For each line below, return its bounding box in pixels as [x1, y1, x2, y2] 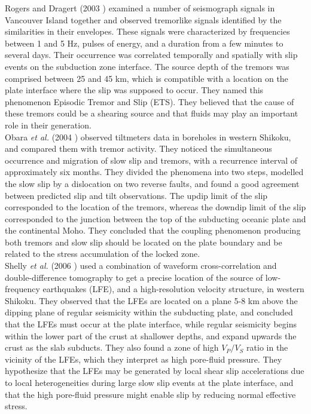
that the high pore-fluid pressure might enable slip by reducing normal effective [5, 388, 296, 400]
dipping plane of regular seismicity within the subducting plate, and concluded [5, 306, 293, 318]
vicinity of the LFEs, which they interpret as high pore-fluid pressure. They [5, 352, 282, 365]
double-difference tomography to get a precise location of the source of [5, 271, 263, 283]
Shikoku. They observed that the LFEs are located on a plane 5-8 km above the [5, 294, 298, 306]
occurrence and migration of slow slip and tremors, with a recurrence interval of [5, 154, 298, 166]
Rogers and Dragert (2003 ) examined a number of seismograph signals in [5, 2, 275, 14]
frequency [5, 283, 40, 295]
